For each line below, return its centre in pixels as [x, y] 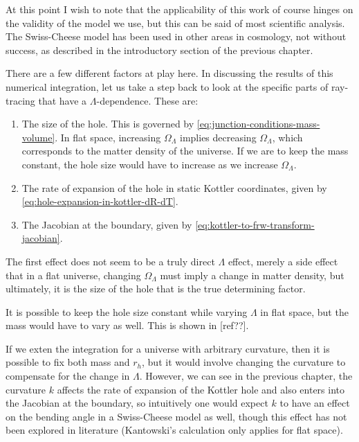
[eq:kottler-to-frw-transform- [255, 224]
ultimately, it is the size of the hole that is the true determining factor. [156, 289]
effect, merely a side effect [283, 261]
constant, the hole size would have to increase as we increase [150, 164]
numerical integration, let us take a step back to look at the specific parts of [167, 86]
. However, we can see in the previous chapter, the [246, 376]
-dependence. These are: [147, 100]
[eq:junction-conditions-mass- [258, 124]
